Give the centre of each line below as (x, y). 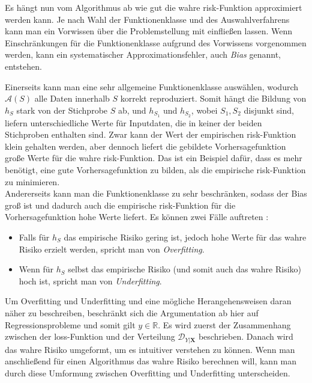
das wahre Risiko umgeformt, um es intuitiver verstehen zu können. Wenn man (150, 349)
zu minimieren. (32, 181)
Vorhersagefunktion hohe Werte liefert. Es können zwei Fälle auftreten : (137, 217)
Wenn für (36, 269)
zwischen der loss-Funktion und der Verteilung (90, 336)
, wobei (204, 110)
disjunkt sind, (269, 110)
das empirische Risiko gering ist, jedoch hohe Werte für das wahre (185, 237)
